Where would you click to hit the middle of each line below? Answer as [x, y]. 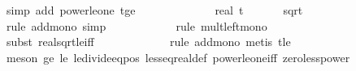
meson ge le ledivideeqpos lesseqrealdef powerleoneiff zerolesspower [178, 57]
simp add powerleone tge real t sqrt [154, 10]
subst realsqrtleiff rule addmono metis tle [148, 42]
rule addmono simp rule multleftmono [137, 25]
